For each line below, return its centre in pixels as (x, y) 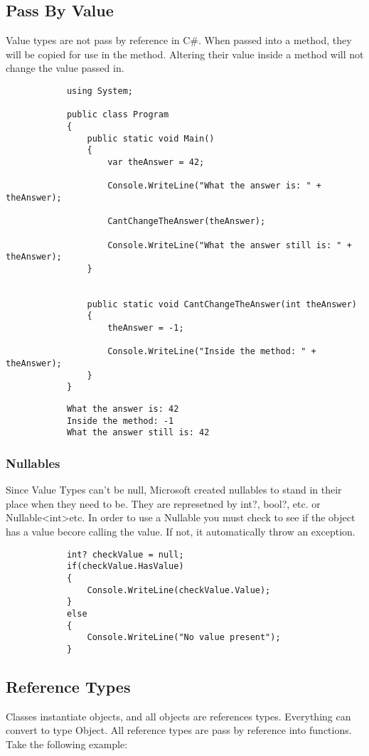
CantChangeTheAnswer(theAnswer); (187, 222)
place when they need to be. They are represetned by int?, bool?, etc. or (163, 503)
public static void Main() (151, 138)
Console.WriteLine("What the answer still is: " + (230, 245)
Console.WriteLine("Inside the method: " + (212, 352)
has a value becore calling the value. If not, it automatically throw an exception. (181, 532)
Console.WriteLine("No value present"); (184, 638)
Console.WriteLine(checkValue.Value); (179, 590)
